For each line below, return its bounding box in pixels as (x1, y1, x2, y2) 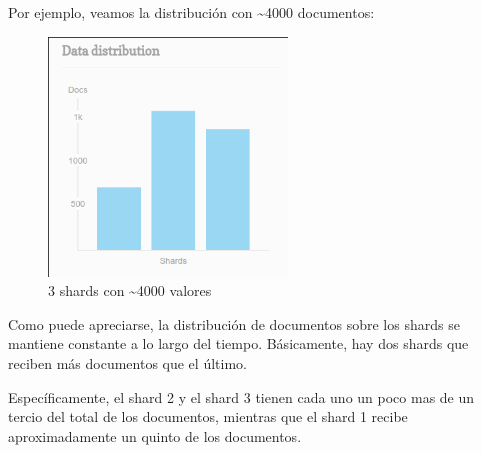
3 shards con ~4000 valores (48, 280, 212, 301)
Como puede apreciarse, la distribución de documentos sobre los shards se (8, 313, 460, 334)
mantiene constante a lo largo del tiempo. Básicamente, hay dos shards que (8, 333, 469, 354)
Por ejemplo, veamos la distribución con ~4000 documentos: (8, 2, 375, 22)
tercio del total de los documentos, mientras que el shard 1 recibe (8, 406, 408, 427)
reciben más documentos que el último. (8, 352, 247, 373)
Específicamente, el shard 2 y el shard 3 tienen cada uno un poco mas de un (8, 386, 475, 407)
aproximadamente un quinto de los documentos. (8, 425, 302, 446)
